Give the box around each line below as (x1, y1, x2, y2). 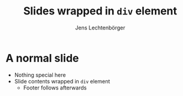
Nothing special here (14, 71, 67, 79)
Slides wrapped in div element (23, 4, 178, 18)
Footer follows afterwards (23, 84, 87, 91)
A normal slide (5, 51, 79, 65)
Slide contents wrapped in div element (14, 77, 110, 85)
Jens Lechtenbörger (75, 24, 125, 31)
